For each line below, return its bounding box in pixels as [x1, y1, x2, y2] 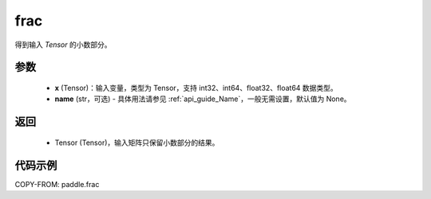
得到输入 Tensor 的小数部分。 [14, 40, 112, 49]
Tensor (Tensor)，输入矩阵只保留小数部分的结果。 [54, 138, 219, 147]
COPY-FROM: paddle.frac [14, 179, 100, 189]
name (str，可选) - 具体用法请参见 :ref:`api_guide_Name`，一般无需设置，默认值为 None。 [54, 94, 351, 103]
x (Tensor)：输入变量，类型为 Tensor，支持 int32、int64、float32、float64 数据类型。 [54, 83, 338, 92]
